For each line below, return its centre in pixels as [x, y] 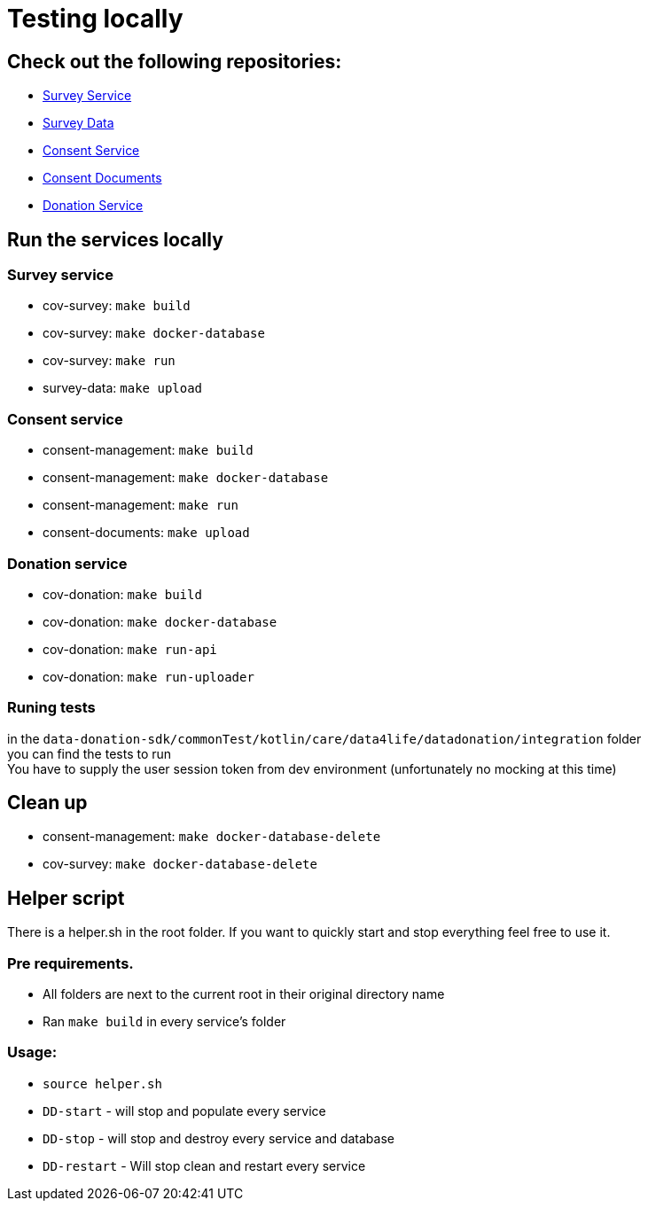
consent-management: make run [141, 505]
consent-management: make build [148, 450]
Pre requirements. [70, 963]
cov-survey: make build [117, 306]
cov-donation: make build [122, 594]
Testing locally [95, 19]
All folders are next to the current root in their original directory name [244, 994]
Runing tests [51, 708]
